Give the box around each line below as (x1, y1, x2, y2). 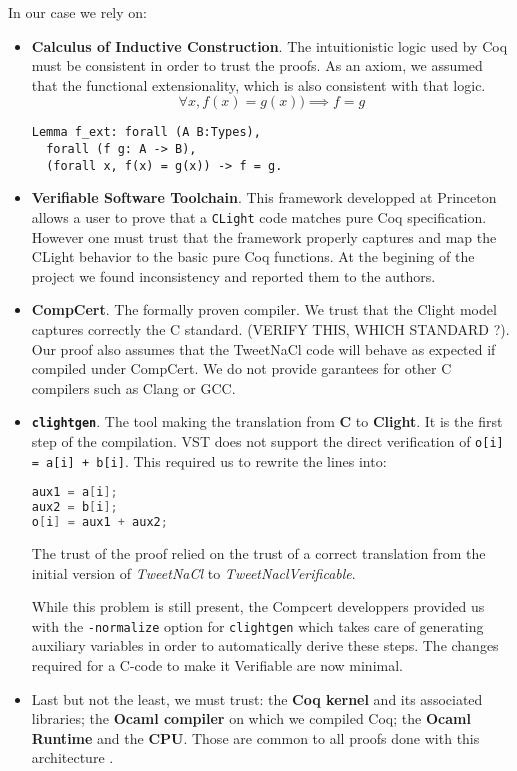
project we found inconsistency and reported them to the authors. (31, 265, 436, 286)
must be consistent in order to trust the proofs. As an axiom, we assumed (31, 55, 483, 76)
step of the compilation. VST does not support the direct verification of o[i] (31, 431, 504, 451)
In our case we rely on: (8, 2, 147, 22)
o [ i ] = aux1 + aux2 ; (31, 515, 168, 530)
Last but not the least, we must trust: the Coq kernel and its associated (31, 688, 483, 709)
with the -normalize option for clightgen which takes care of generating (31, 615, 484, 636)
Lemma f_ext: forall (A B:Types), (31, 125, 261, 140)
